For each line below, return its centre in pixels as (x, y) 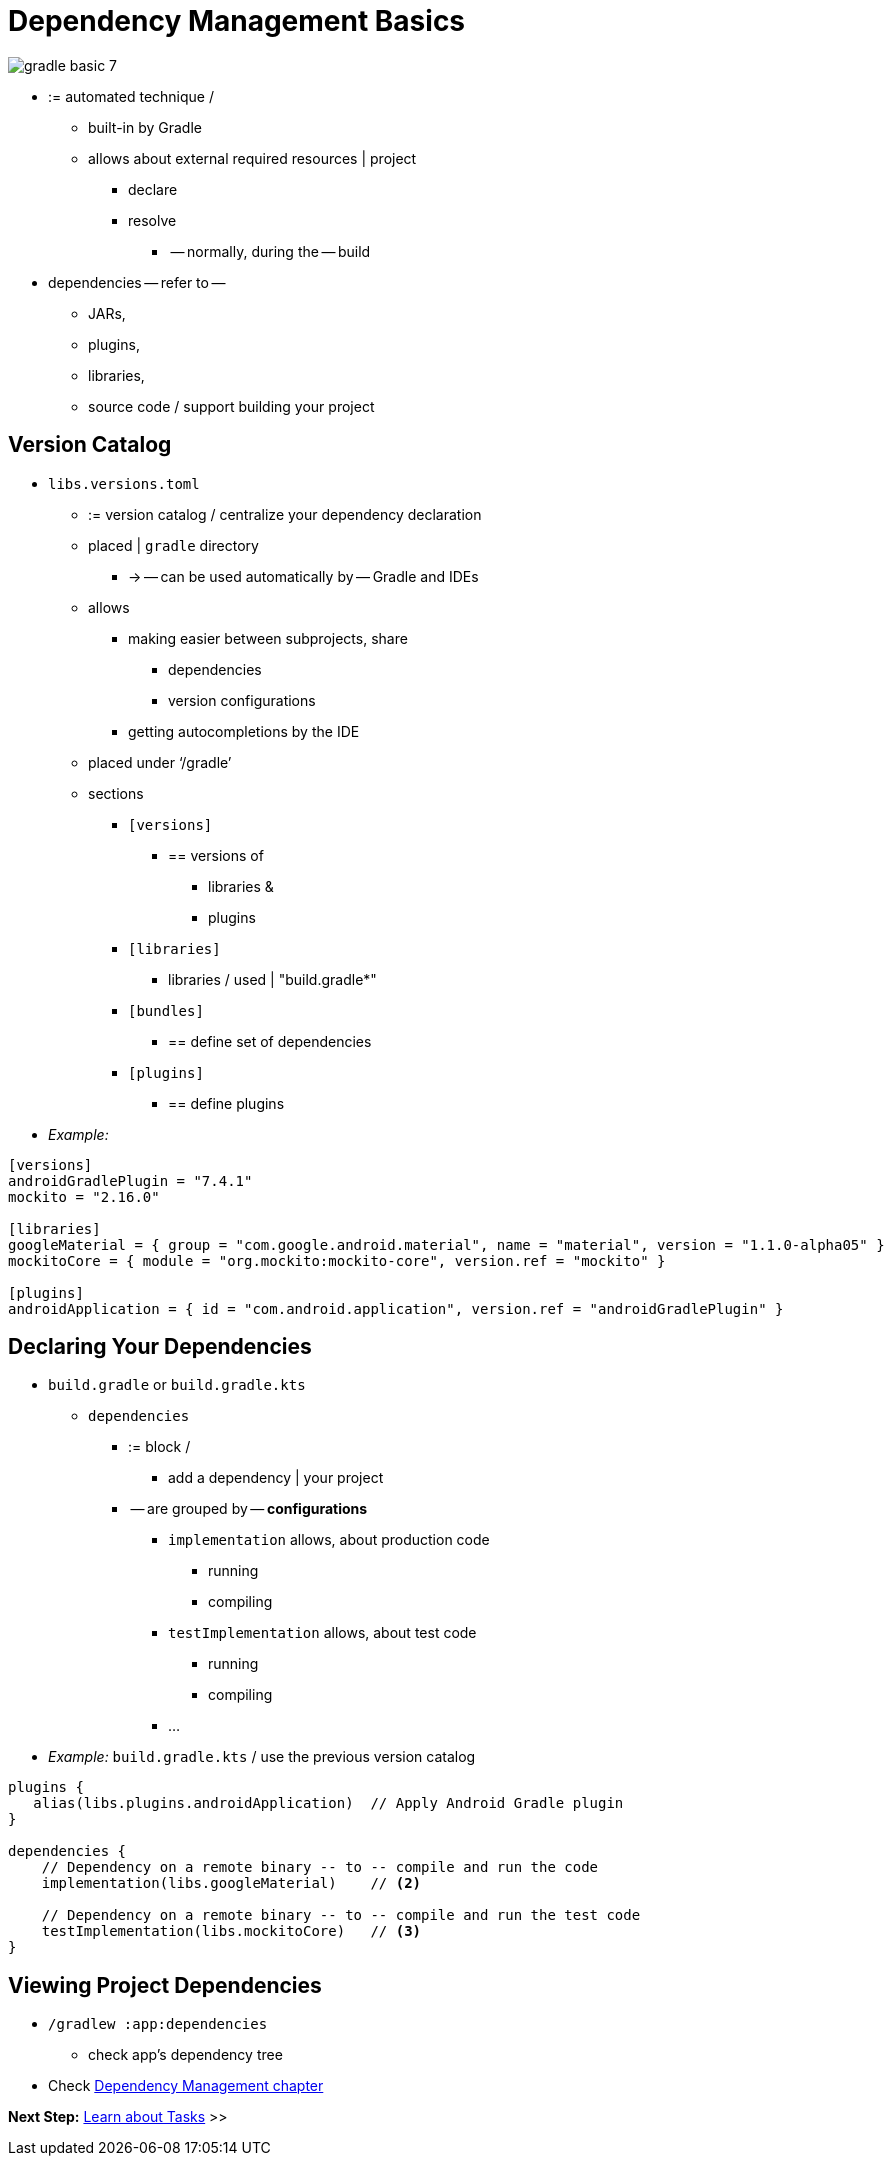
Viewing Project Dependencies (165, 1985)
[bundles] (166, 1010)
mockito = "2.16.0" (84, 1196)
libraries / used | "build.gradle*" (272, 979)
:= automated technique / (131, 96)
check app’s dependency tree (185, 2055)
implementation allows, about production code (329, 1540)
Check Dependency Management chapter (186, 2086)
